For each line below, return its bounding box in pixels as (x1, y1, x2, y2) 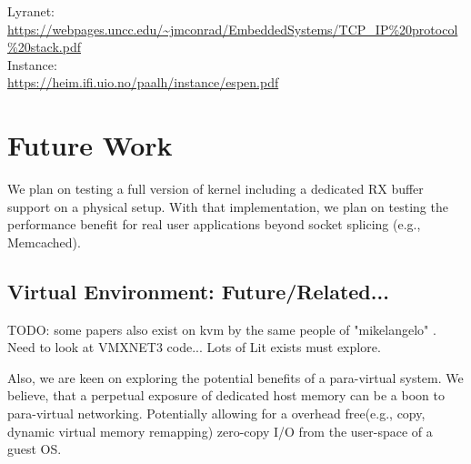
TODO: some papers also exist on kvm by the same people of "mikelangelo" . (7, 319, 436, 338)
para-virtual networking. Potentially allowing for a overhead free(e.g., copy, (7, 404, 426, 423)
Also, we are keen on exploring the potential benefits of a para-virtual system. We (7, 368, 464, 387)
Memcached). (7, 232, 81, 251)
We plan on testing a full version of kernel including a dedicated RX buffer (7, 179, 424, 198)
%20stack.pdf (7, 37, 81, 56)
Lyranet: (7, 2, 55, 20)
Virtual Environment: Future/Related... (7, 277, 389, 305)
